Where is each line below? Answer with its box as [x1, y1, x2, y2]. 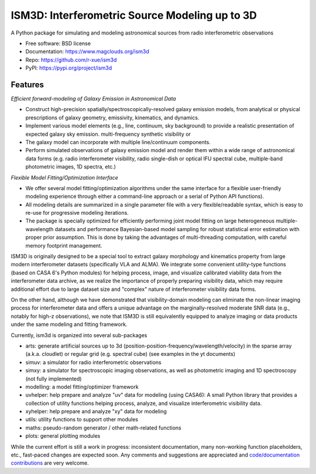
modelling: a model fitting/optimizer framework [25, 383, 139, 390]
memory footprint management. [25, 242, 102, 249]
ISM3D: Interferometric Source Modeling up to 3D [11, 9, 257, 22]
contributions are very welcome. [11, 459, 89, 466]
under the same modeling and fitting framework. [11, 321, 128, 328]
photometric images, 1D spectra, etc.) [25, 163, 116, 170]
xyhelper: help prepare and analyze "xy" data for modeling [25, 408, 167, 415]
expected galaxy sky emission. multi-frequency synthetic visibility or [25, 130, 191, 138]
